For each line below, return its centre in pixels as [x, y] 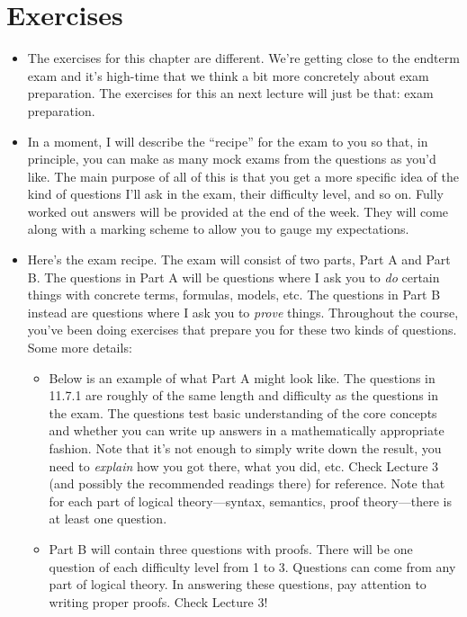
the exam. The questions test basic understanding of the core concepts [243, 412]
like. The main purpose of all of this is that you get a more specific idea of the [243, 176]
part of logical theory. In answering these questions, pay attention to [238, 584]
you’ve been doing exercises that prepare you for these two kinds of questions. [242, 330]
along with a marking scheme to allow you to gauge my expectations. [218, 229]
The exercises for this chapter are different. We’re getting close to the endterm [243, 58]
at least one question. [108, 519]
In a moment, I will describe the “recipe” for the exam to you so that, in [228, 141]
